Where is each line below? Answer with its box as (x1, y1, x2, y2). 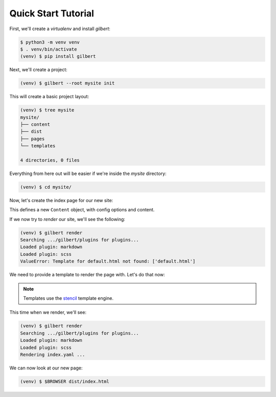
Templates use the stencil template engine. (23, 295, 113, 301)
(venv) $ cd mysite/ (20, 184, 72, 190)
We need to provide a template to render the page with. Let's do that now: (9, 272, 166, 278)
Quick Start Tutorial (9, 8, 95, 19)
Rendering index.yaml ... (20, 351, 85, 358)
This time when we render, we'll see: (9, 310, 87, 316)
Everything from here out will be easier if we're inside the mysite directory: (9, 170, 167, 177)
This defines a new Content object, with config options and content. (9, 207, 155, 213)
